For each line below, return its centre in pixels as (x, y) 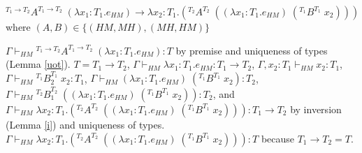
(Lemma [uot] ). (38, 64)
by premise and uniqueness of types (252, 50)
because (278, 138)
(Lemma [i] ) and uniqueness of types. (85, 124)
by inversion (316, 109)
